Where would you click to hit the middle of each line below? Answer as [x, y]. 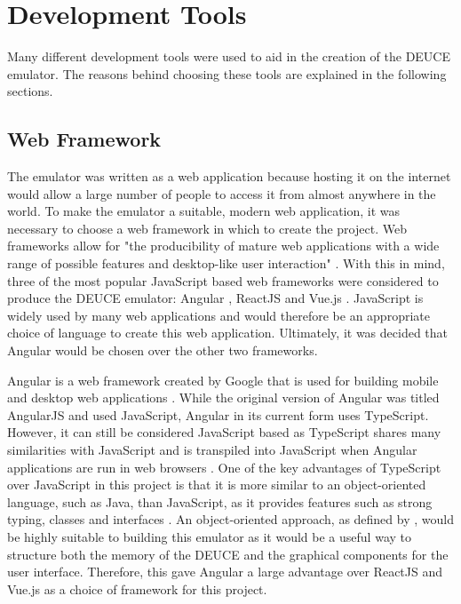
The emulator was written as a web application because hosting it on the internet [229, 176]
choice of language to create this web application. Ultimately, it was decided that [228, 333]
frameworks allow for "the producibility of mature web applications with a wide [223, 246]
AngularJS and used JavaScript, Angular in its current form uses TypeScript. [218, 414]
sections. [30, 91]
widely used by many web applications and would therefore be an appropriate [219, 315]
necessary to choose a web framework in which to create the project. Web [207, 228]
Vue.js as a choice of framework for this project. [137, 588]
